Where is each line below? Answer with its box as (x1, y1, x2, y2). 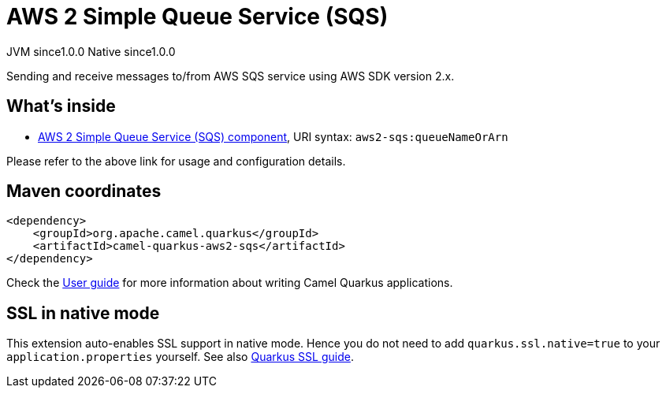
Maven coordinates (6, 181, 162, 202)
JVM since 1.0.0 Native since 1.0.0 (6, 44, 176, 58)
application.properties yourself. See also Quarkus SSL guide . (6, 350, 354, 364)
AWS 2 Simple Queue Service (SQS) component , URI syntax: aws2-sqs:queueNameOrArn (38, 129, 508, 143)
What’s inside (6, 96, 116, 117)
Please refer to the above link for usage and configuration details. (6, 154, 346, 168)
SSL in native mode (6, 303, 160, 323)
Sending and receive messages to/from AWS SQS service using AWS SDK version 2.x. (6, 69, 455, 83)
